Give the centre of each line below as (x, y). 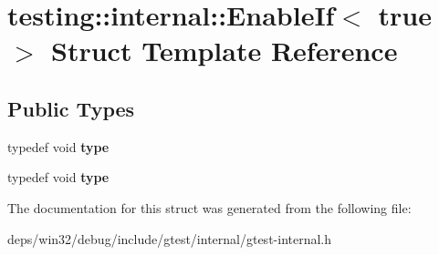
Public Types (71, 108)
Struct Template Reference (225, 51)
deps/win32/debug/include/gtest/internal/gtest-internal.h (170, 238)
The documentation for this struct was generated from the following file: (209, 207)
